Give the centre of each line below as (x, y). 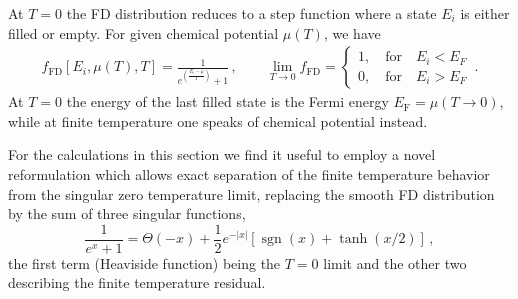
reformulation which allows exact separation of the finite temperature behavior (249, 174)
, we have (352, 32)
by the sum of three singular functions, (127, 213)
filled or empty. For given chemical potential (143, 32)
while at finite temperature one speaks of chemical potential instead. (218, 120)
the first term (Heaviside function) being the (144, 262)
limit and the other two (395, 262)
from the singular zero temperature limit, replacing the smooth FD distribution (251, 193)
